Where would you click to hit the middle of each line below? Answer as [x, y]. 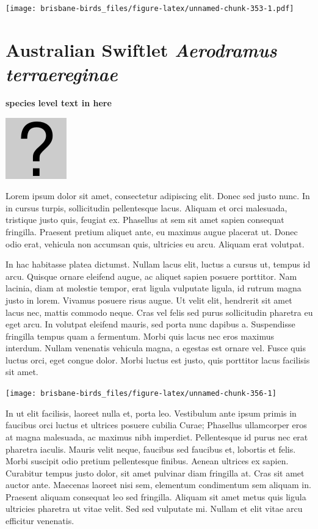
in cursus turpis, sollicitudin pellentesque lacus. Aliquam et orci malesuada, [146, 207]
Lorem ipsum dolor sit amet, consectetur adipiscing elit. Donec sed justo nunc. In [158, 196]
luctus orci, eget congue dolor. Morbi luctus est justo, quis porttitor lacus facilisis [158, 359]
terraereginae [62, 74]
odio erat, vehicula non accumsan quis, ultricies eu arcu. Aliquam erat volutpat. [155, 243]
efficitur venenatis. [40, 521]
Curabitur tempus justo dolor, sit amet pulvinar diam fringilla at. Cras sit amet [155, 472]
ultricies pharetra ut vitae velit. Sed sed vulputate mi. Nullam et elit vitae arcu [154, 509]
